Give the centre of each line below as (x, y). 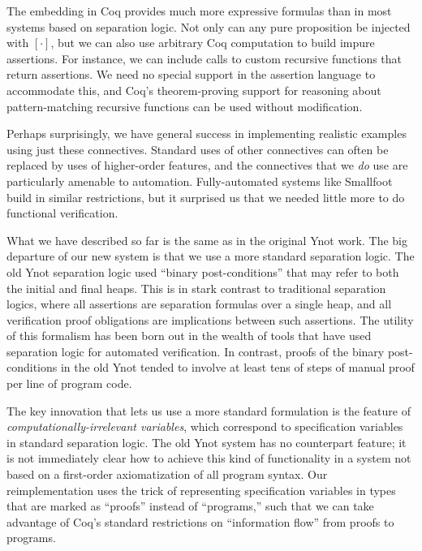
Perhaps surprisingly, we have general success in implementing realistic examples (207, 133)
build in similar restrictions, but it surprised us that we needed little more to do (206, 197)
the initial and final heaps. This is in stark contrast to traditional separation (196, 288)
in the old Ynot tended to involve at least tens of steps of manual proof (237, 367)
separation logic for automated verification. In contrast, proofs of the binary (196, 351)
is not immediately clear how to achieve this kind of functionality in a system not (209, 458)
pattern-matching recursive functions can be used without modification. (185, 106)
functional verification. (62, 213)
